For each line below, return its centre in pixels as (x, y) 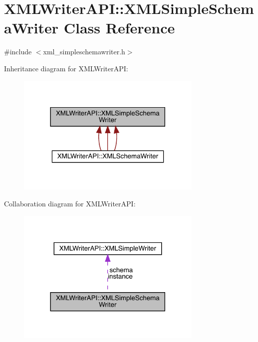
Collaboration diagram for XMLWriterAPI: (70, 203)
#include (18, 52)
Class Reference (119, 28)
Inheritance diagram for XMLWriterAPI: (66, 68)
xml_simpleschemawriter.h (84, 52)
